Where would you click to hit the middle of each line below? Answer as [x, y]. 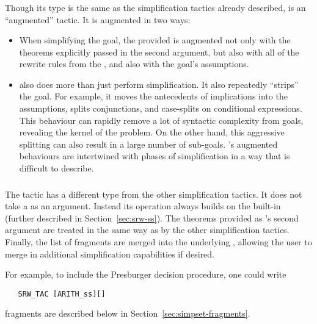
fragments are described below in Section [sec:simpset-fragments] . [128, 313]
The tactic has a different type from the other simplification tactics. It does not [154, 194]
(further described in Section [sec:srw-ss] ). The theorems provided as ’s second [152, 218]
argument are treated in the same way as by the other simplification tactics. [147, 230]
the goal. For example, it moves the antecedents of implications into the [153, 96]
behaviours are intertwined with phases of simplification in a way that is [155, 156]
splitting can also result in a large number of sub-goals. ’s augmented [148, 144]
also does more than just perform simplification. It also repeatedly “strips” [159, 84]
